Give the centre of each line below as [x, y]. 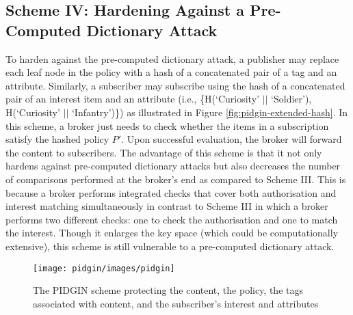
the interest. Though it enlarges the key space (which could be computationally [172, 233]
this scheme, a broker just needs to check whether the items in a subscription [167, 125]
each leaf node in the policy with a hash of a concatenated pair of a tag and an [171, 72]
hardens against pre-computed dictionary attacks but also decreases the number [173, 166]
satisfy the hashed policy [57, 139]
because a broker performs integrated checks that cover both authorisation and [171, 192]
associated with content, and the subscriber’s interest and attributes [176, 303]
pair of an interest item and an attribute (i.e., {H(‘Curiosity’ [132, 99]
